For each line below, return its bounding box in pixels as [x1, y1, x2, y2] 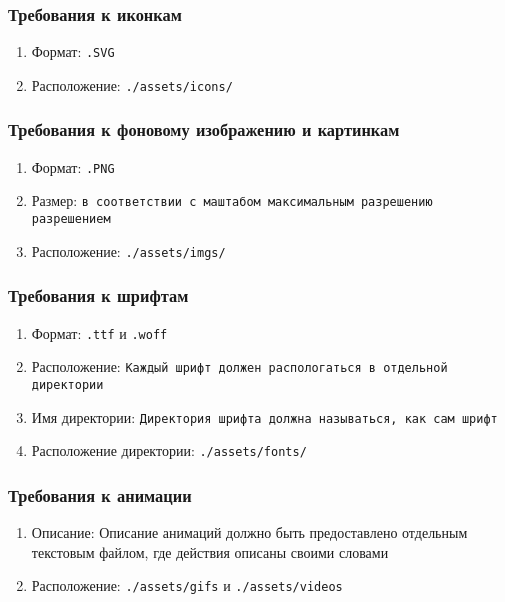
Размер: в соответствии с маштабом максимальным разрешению [31, 190, 433, 211]
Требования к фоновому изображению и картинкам [8, 117, 400, 142]
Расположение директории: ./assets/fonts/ [31, 440, 307, 461]
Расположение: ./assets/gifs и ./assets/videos [31, 575, 343, 596]
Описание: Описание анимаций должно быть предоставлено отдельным [31, 522, 468, 543]
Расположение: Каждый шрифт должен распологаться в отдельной [31, 356, 448, 377]
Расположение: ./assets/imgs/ [31, 240, 226, 261]
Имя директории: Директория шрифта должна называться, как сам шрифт [31, 406, 498, 427]
